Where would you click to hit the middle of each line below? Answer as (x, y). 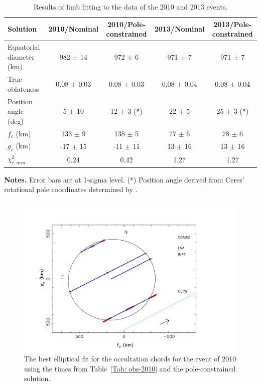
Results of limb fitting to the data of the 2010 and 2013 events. (130, 7)
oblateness (23, 88)
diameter (21, 56)
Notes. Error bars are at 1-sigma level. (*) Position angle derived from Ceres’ (124, 179)
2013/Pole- (233, 24)
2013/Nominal (179, 29)
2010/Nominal (74, 29)
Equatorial (24, 47)
